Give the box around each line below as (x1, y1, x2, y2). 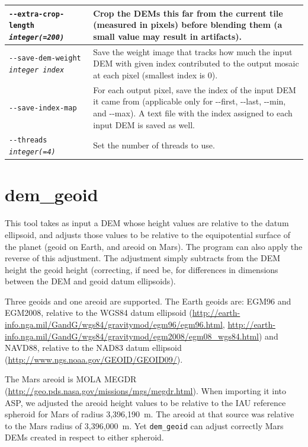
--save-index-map (9, 104, 77, 113)
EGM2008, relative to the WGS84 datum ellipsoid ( (5, 306, 192, 319)
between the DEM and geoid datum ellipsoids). (5, 275, 176, 287)
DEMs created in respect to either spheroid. (5, 431, 164, 443)
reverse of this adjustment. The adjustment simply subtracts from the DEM (5, 252, 281, 264)
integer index (9, 66, 65, 75)
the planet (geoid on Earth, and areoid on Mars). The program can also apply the (5, 240, 303, 252)
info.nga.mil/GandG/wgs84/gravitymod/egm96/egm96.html (5, 318, 223, 331)
